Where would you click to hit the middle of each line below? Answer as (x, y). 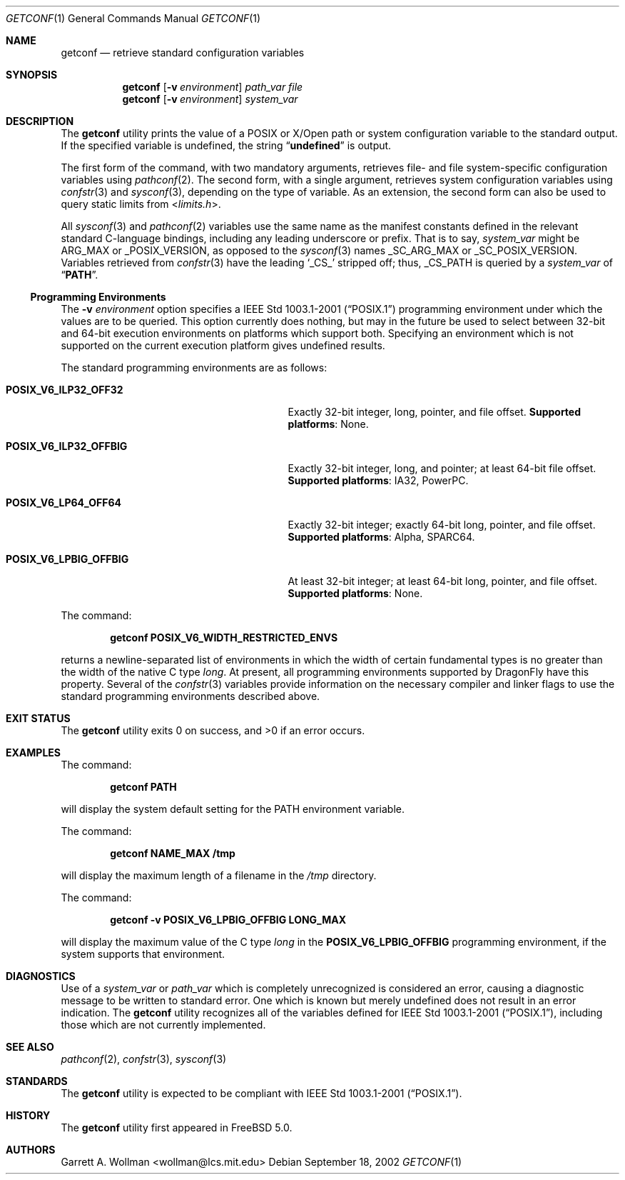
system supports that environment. (143, 954)
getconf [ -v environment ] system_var (210, 99)
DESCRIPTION (40, 121)
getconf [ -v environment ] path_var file (213, 87)
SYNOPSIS (32, 75)
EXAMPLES (33, 752)
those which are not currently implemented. (163, 1025)
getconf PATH (143, 787)
